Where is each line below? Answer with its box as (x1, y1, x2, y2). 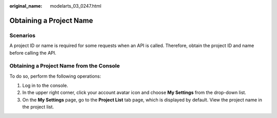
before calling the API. (9, 50, 56, 56)
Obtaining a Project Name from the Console (9, 62, 120, 69)
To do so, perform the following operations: (9, 73, 102, 79)
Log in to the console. (22, 82, 69, 89)
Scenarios (9, 32, 36, 39)
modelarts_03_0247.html (50, 3, 102, 9)
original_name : (9, 3, 43, 9)
